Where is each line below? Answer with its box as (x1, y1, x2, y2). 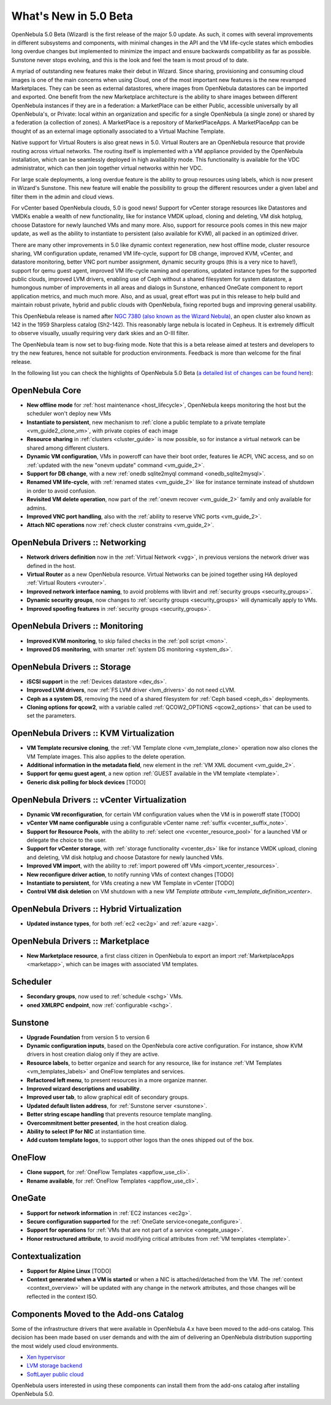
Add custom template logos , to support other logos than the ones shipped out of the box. (26, 1137, 254, 1144)
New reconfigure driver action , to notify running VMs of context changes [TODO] (26, 871, 234, 878)
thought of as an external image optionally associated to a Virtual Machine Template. (11, 127, 226, 135)
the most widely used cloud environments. (11, 1342, 119, 1349)
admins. (26, 504, 47, 512)
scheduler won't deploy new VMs (26, 410, 112, 417)
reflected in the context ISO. (26, 1293, 97, 1300)
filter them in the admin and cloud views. (11, 193, 115, 200)
